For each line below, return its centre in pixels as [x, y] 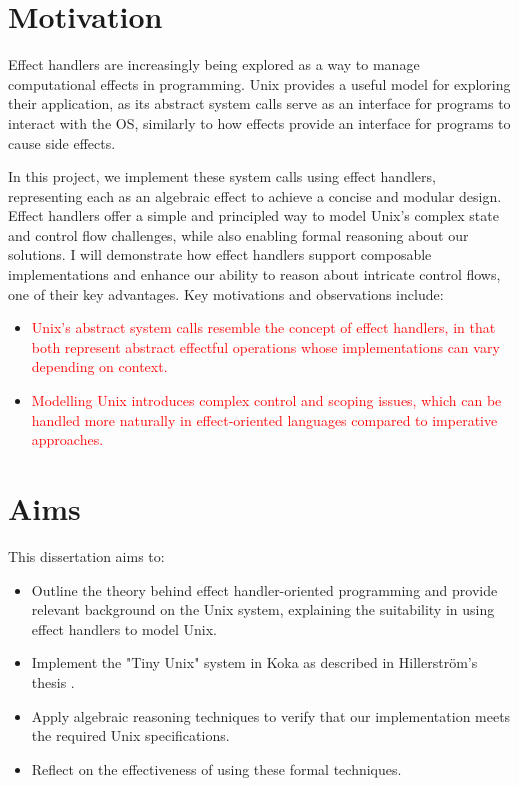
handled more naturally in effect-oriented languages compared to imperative [264, 419]
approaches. [67, 439]
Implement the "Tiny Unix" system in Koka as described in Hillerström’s [254, 662]
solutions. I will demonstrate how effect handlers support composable [220, 254]
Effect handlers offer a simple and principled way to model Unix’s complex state [253, 215]
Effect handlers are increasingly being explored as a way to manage [214, 64]
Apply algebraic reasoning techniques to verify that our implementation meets [271, 715]
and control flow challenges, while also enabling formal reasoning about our [238, 234]
